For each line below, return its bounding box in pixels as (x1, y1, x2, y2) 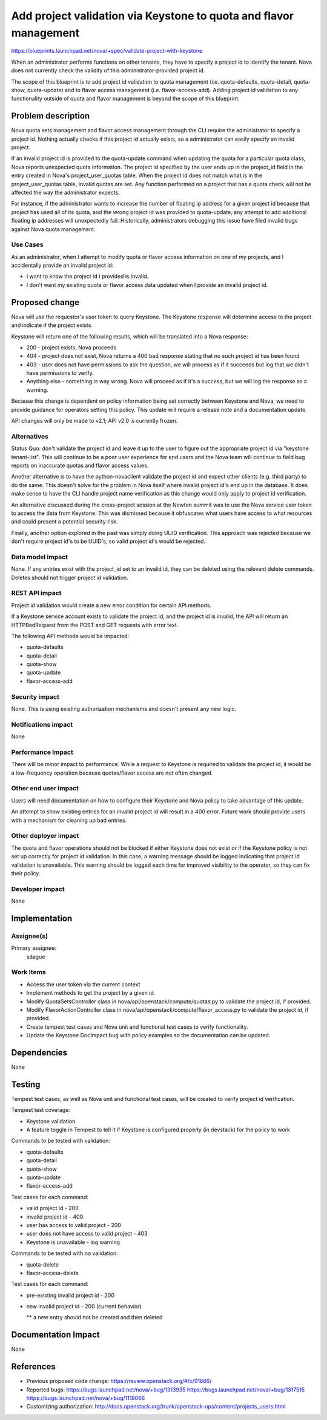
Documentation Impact (11, 1330, 100, 1340)
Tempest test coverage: (11, 1106, 71, 1114)
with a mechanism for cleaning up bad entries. (11, 816, 127, 824)
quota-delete (26, 1260, 59, 1268)
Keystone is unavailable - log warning (26, 1238, 121, 1246)
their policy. (11, 869, 41, 877)
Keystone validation (26, 1117, 76, 1125)
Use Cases (11, 240, 44, 249)
